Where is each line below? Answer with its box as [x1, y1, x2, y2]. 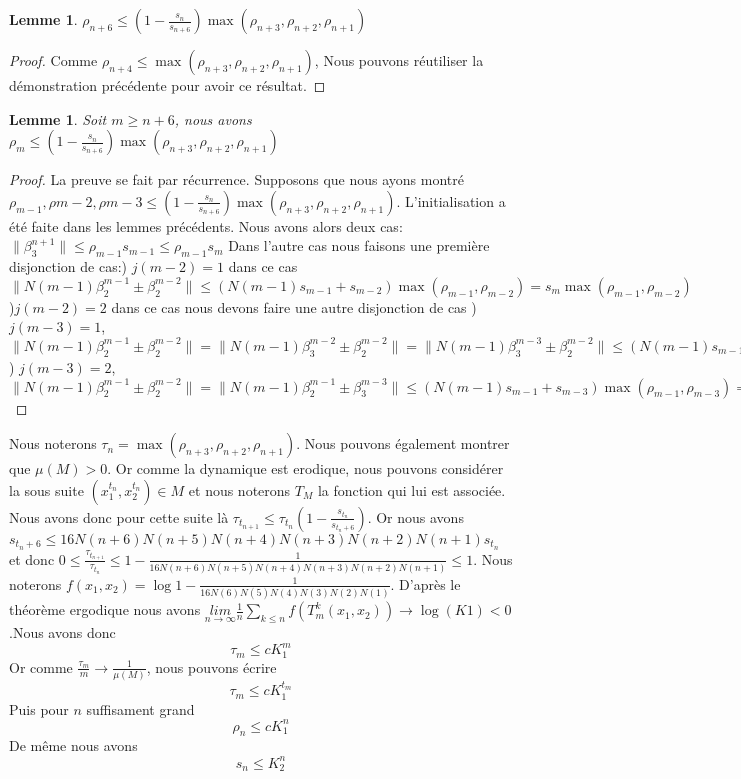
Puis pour [9, 698, 69, 719]
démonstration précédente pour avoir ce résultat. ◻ [9, 75, 326, 95]
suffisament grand [86, 698, 195, 719]
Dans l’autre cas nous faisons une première [228, 235, 490, 256]
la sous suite [9, 479, 84, 500]
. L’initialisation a [396, 190, 506, 211]
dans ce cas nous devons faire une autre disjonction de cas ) [111, 296, 477, 317]
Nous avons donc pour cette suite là [9, 506, 229, 527]
